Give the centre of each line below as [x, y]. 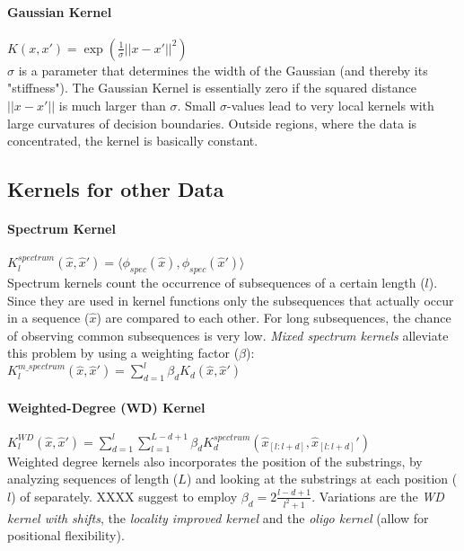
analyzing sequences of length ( [93, 479]
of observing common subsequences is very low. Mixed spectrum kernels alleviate [228, 335]
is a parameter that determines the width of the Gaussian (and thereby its [223, 70]
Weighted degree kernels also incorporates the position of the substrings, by [215, 461]
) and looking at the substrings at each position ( [322, 479]
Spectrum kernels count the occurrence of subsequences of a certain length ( [216, 282]
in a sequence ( [48, 318]
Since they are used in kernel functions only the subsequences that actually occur [231, 300]
